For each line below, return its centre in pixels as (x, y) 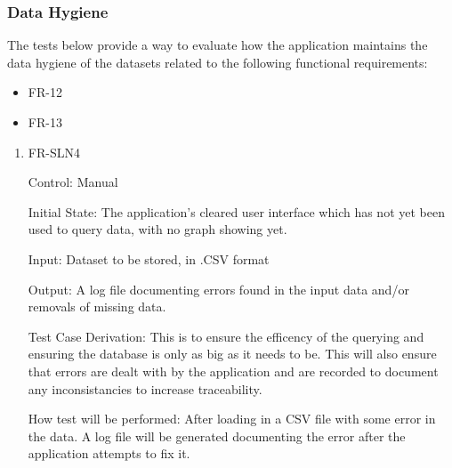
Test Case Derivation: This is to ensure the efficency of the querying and (226, 336)
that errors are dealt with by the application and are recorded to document (233, 371)
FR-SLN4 (54, 152)
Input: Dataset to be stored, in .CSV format (149, 258)
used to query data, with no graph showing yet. (157, 229)
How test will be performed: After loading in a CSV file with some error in (232, 419)
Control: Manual (73, 182)
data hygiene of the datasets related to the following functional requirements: (218, 62)
